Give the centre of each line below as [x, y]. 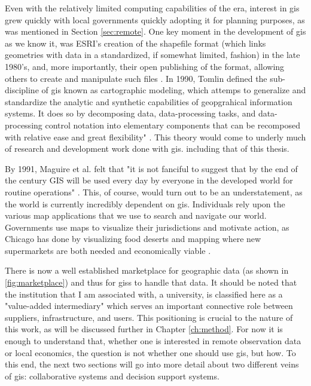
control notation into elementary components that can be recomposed [173, 125]
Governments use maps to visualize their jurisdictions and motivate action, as [147, 227]
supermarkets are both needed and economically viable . [108, 250]
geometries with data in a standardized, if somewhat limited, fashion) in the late [153, 55]
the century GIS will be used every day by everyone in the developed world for [149, 180]
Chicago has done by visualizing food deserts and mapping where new [133, 239]
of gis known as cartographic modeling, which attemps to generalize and [174, 90]
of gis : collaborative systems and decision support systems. [112, 376]
